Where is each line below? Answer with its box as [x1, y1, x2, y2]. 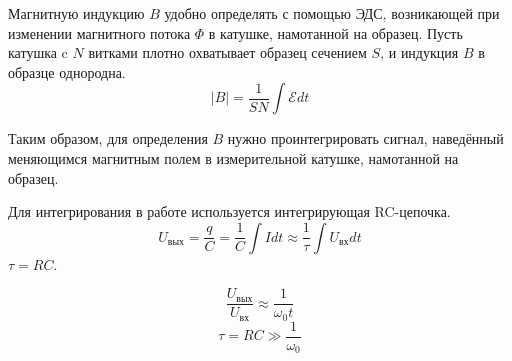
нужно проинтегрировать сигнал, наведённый [227, 128, 504, 149]
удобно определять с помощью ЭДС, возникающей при [164, 3, 500, 23]
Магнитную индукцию [8, 3, 145, 23]
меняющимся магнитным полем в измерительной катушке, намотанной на [8, 147, 459, 168]
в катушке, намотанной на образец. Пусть [208, 22, 463, 43]
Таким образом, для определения [8, 128, 208, 149]
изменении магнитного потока [8, 22, 191, 43]
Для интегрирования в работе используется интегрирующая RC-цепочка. [8, 201, 451, 222]
